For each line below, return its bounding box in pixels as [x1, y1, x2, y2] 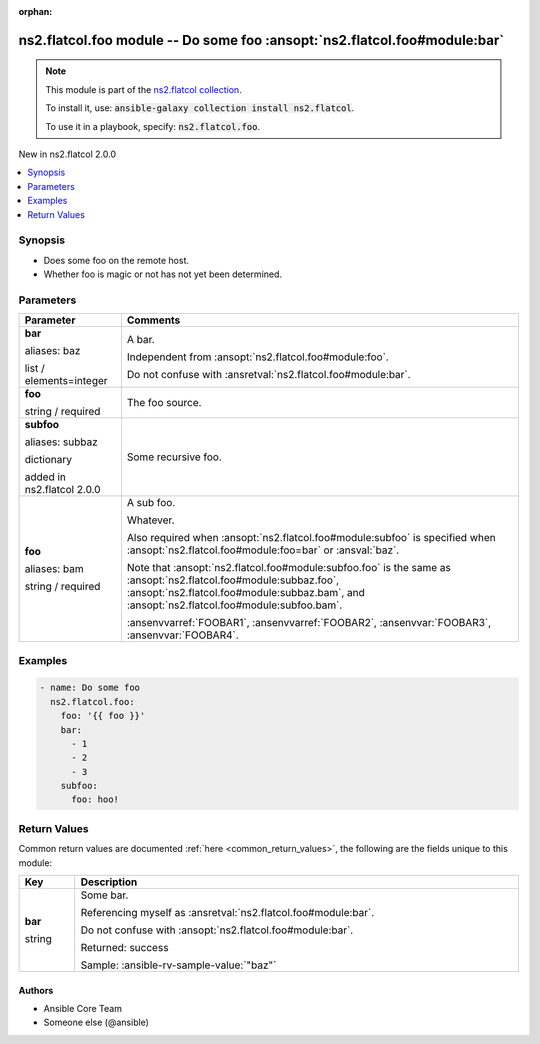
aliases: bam [24, 562, 84, 576]
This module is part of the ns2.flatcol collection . [45, 83, 242, 95]
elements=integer [24, 374, 109, 388]
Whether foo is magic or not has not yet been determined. [43, 268, 283, 280]
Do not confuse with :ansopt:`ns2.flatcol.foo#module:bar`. [80, 923, 354, 937]
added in [24, 470, 67, 484]
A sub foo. [126, 496, 176, 510]
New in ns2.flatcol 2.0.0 [18, 148, 117, 160]
